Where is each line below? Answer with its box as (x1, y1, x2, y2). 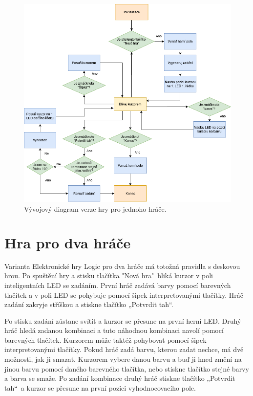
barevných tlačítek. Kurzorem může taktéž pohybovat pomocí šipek (4, 334, 207, 345)
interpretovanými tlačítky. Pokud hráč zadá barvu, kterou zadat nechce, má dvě (4, 344, 244, 354)
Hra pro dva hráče (4, 232, 131, 252)
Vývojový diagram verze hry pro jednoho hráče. (24, 204, 167, 214)
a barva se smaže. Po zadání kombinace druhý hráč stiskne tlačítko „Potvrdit (4, 373, 235, 383)
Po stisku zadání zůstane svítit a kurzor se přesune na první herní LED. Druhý (4, 315, 241, 326)
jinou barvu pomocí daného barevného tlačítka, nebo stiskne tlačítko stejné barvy (4, 363, 249, 374)
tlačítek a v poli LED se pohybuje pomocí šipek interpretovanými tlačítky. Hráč (4, 289, 243, 300)
